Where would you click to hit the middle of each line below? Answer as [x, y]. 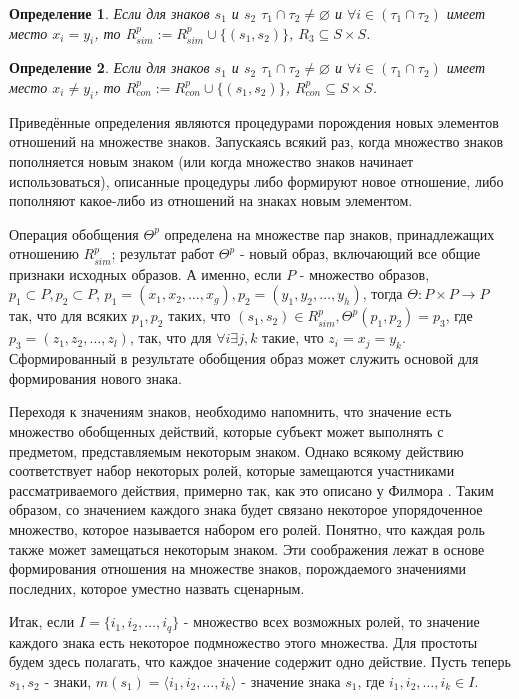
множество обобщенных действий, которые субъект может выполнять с [226, 430]
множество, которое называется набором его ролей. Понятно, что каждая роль [247, 528]
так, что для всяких [68, 315]
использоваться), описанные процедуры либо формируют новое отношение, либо [256, 180]
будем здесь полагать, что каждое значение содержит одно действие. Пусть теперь [260, 661]
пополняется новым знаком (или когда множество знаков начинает [211, 160]
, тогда [382, 293]
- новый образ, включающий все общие [360, 253]
